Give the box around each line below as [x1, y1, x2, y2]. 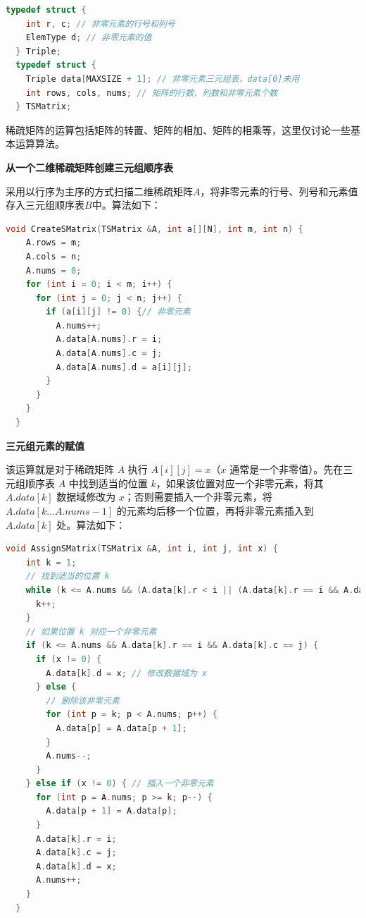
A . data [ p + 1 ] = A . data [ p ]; [46, 806, 177, 816]
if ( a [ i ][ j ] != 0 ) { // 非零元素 [46, 307, 191, 317]
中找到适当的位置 [68, 475, 148, 490]
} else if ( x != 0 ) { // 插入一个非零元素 [25, 778, 214, 789]
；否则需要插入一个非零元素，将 [124, 489, 272, 504]
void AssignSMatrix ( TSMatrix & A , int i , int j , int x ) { [6, 544, 278, 554]
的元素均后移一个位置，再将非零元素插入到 [116, 503, 314, 518]
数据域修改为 [56, 489, 116, 504]
